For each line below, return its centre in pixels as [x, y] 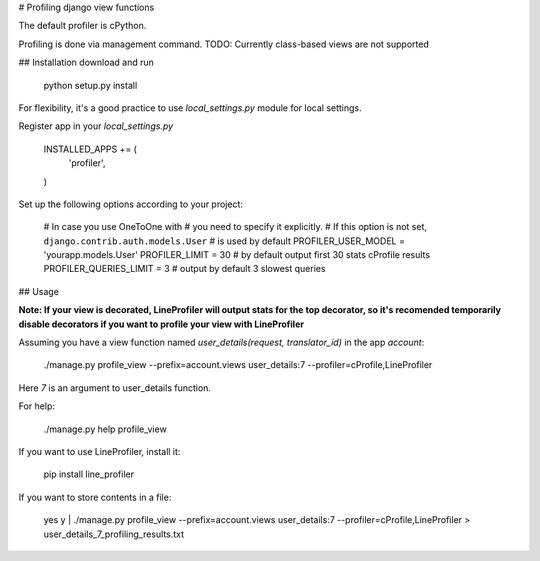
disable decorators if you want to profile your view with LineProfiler [161, 324]
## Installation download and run [86, 62]
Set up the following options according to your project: [131, 204]
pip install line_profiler [89, 474]
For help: [36, 406]
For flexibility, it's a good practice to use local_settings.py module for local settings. [190, 107]
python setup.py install [90, 85]
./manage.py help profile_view [105, 429]
